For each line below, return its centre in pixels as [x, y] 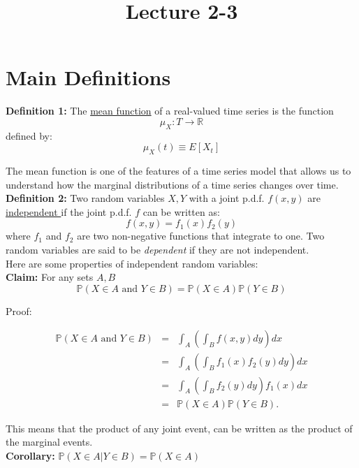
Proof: [19, 310]
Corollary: [30, 455]
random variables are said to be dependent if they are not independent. [157, 250]
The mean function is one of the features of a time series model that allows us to [178, 171]
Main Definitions [88, 77]
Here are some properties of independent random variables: [132, 263]
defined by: [29, 135]
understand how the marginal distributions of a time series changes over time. [172, 184]
